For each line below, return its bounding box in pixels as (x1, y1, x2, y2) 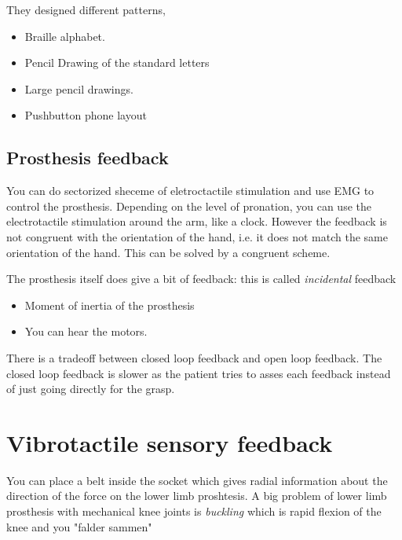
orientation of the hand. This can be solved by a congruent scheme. (6, 244, 331, 260)
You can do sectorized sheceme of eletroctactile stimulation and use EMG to (6, 182, 375, 199)
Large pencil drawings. (24, 80, 133, 97)
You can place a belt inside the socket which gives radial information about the (6, 472, 388, 488)
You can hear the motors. (24, 323, 148, 340)
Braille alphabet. (24, 28, 105, 44)
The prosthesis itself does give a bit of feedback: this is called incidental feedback (6, 270, 397, 287)
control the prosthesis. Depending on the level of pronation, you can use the (6, 197, 371, 214)
